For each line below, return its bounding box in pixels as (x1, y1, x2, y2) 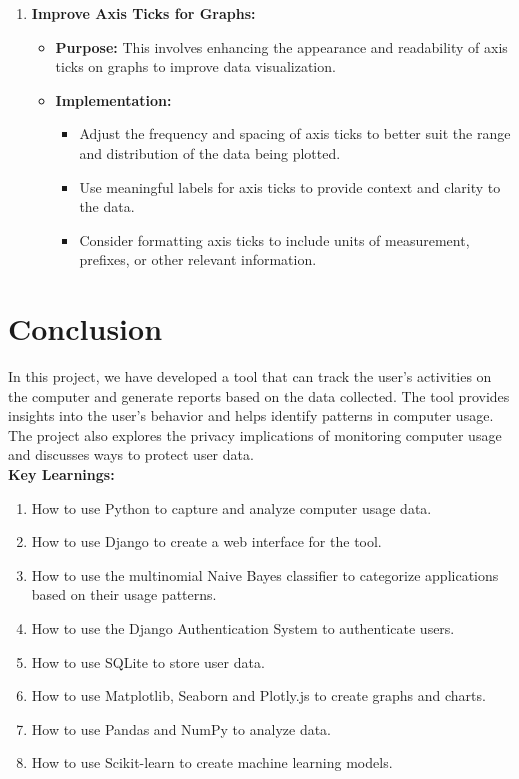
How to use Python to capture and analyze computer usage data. (31, 497, 432, 518)
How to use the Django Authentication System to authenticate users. (31, 618, 455, 638)
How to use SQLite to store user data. (31, 651, 265, 672)
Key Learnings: (8, 464, 115, 485)
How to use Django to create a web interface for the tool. (31, 531, 382, 552)
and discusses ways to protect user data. (8, 444, 254, 465)
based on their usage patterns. (31, 584, 217, 605)
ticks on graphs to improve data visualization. (55, 56, 336, 77)
